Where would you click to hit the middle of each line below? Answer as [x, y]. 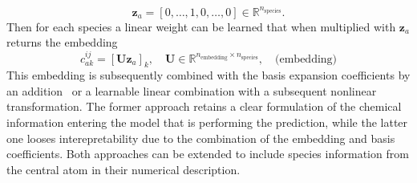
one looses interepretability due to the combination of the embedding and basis [201, 138]
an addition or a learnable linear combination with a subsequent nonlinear [192, 90]
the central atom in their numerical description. [123, 169]
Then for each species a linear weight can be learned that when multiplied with [201, 26]
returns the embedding [62, 42]
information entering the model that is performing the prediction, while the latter [207, 122]
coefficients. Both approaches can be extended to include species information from [208, 154]
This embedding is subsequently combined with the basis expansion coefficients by [208, 75]
